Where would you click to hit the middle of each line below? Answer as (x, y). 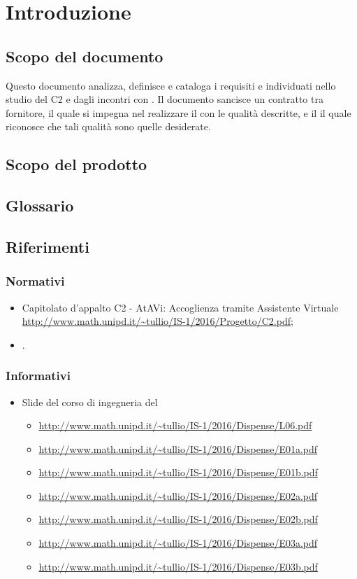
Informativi (38, 376)
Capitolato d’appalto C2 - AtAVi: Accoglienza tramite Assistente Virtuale (180, 307)
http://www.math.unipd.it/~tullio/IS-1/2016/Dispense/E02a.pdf (178, 495)
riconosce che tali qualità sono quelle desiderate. (108, 126)
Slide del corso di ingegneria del (90, 402)
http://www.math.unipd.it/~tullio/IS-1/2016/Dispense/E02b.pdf (178, 519)
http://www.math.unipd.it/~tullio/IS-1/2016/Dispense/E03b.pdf (178, 566)
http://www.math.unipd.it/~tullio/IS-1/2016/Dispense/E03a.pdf (178, 543)
